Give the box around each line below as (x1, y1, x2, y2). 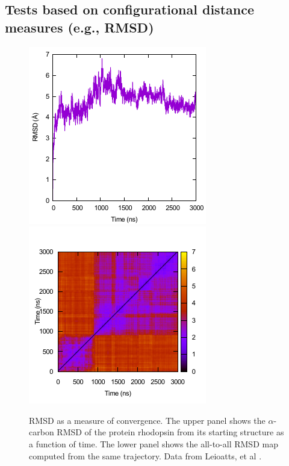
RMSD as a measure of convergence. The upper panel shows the (29, 414, 266, 426)
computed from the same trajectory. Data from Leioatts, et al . (29, 449, 262, 462)
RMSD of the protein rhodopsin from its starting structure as (57, 426, 284, 438)
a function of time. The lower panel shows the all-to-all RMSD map (29, 437, 278, 450)
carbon (29, 426, 54, 438)
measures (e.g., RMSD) (5, 17, 154, 36)
